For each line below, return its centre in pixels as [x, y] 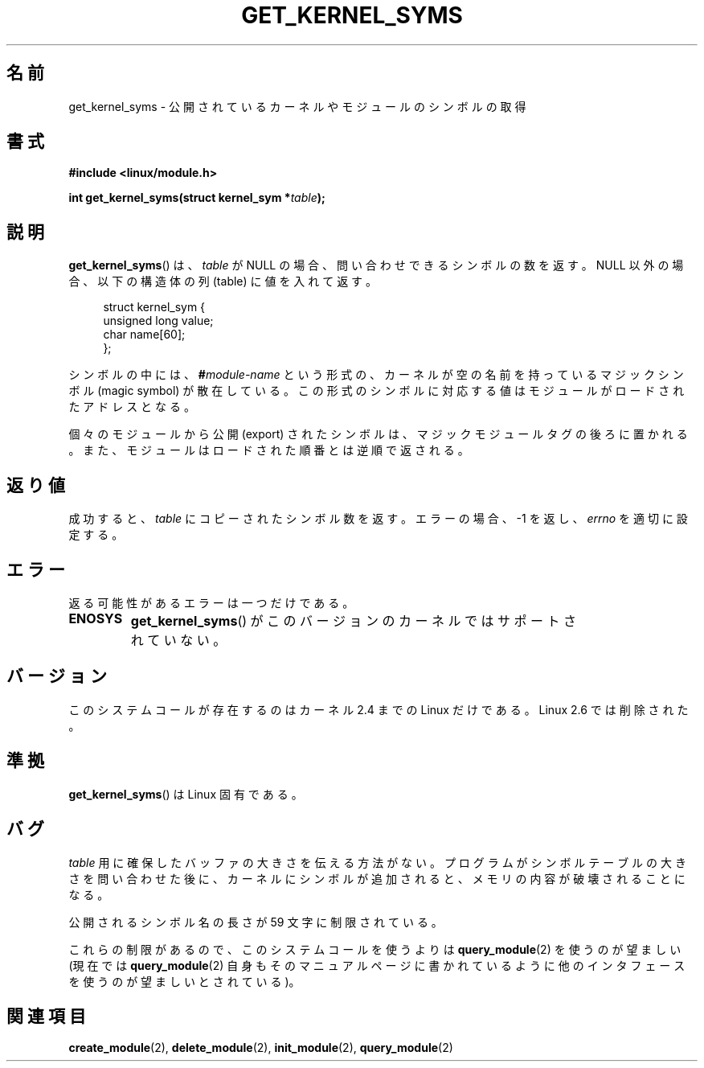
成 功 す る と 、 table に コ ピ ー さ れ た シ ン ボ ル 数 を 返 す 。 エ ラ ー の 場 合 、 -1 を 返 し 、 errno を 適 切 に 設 [378, 519]
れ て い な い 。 [178, 640]
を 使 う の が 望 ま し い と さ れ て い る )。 [184, 981]
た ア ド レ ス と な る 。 [132, 407]
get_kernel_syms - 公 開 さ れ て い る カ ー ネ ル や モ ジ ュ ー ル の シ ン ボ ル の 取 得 [297, 106]
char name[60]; [144, 335]
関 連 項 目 [46, 1016]
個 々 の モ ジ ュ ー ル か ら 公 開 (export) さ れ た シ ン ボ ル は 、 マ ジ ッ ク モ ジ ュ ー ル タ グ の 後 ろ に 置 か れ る [378, 434]
